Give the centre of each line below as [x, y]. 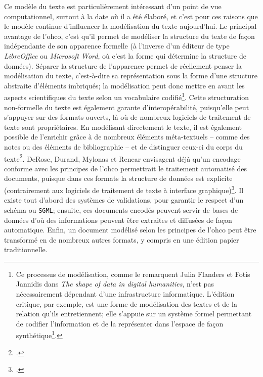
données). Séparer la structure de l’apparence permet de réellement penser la [123, 65]
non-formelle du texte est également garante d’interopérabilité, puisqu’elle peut [127, 107]
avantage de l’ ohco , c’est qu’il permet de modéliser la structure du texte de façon [129, 36]
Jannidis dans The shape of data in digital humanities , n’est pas [115, 284]
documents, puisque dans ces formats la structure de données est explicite [118, 178]
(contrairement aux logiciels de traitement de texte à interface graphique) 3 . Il [124, 189]
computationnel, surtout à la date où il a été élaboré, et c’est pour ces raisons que [131, 16]
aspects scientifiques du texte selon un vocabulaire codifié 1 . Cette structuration [126, 96]
